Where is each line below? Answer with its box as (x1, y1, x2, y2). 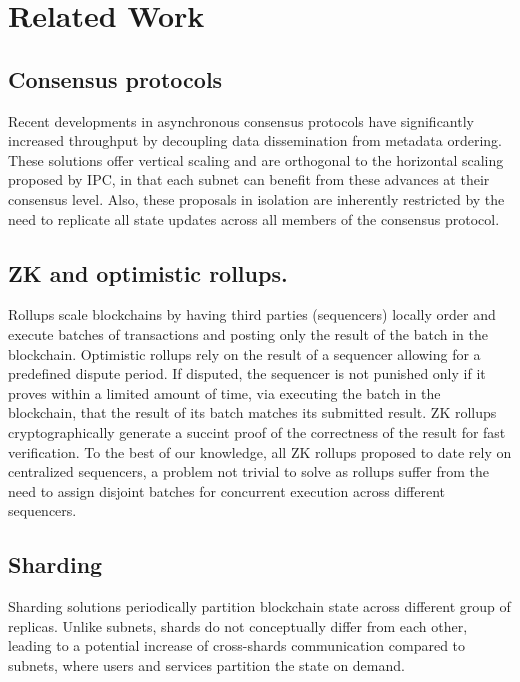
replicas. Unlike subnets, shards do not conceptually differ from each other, (8, 615, 468, 636)
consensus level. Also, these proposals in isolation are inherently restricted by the (8, 188, 505, 209)
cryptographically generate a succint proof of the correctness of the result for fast (8, 421, 506, 442)
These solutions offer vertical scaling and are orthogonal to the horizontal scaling (8, 149, 504, 170)
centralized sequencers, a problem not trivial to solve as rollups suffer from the (8, 461, 489, 482)
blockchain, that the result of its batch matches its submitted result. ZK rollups (8, 402, 497, 423)
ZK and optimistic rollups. (8, 257, 288, 288)
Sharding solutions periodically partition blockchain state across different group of (8, 596, 511, 617)
